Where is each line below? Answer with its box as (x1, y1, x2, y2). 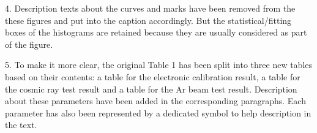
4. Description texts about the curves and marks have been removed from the (5, 2, 296, 14)
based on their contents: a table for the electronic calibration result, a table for (5, 70, 300, 83)
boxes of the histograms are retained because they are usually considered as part (5, 26, 307, 39)
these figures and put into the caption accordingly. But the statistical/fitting (5, 13, 292, 26)
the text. (5, 118, 37, 131)
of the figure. (5, 37, 53, 50)
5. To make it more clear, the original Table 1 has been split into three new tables (5, 58, 313, 71)
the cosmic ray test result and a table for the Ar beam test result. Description (5, 82, 297, 95)
